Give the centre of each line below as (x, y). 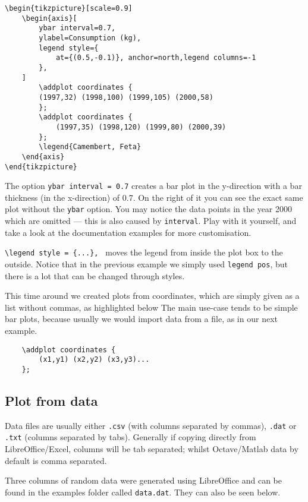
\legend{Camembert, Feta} (90, 147)
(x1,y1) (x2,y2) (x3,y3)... (94, 360)
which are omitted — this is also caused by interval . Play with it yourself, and (151, 221)
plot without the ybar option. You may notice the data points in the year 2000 (148, 209)
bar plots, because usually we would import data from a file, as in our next (141, 319)
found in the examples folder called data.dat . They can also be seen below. (143, 492)
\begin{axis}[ (49, 18)
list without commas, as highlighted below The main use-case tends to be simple (151, 307)
